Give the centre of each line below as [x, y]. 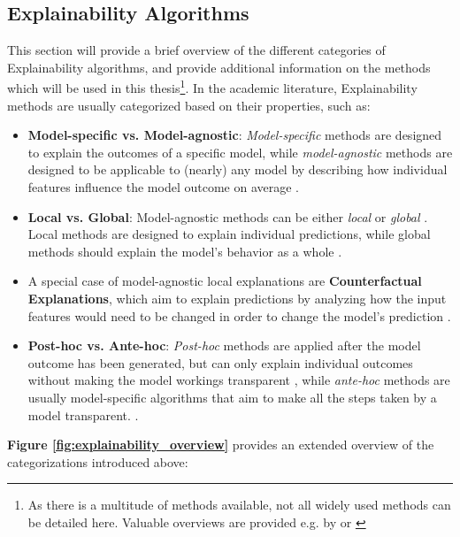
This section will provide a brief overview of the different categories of [196, 50]
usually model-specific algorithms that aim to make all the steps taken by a [232, 397]
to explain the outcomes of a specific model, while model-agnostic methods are [240, 152]
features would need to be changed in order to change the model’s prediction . [239, 315]
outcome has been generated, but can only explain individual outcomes [220, 362]
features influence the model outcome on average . [163, 187]
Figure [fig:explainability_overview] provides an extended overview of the [221, 445]
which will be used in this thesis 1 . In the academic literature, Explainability [212, 87]
